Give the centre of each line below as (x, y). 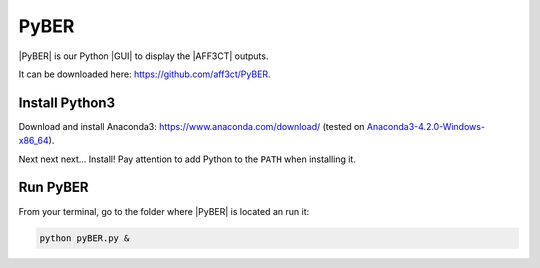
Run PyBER (53, 187)
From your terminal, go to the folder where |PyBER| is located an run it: (164, 211)
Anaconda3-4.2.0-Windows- (425, 126)
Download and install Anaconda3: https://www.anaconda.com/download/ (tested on (191, 126)
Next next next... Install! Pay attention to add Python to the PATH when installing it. (187, 159)
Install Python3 (67, 102)
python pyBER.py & (84, 238)
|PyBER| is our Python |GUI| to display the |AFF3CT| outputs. (143, 56)
